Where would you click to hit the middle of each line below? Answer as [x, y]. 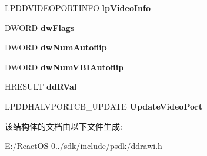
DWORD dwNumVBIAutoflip [64, 67]
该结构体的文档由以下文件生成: [64, 126]
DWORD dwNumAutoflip [56, 47]
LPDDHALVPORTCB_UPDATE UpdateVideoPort [103, 106]
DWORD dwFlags [40, 27]
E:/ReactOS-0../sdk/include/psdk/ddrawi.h [84, 146]
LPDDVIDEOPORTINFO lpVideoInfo [78, 8]
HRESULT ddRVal [41, 87]
